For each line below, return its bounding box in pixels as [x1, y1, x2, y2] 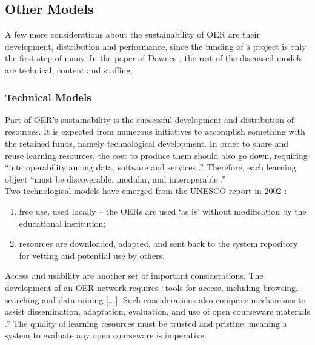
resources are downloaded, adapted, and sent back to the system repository [19, 237, 298, 250]
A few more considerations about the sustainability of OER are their [5, 28, 260, 41]
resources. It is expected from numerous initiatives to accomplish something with [5, 125, 305, 138]
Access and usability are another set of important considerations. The [5, 269, 264, 282]
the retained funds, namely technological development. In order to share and [5, 136, 289, 149]
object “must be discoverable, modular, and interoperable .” [5, 172, 226, 185]
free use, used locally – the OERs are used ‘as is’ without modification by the [19, 204, 307, 217]
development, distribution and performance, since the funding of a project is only [5, 39, 307, 52]
